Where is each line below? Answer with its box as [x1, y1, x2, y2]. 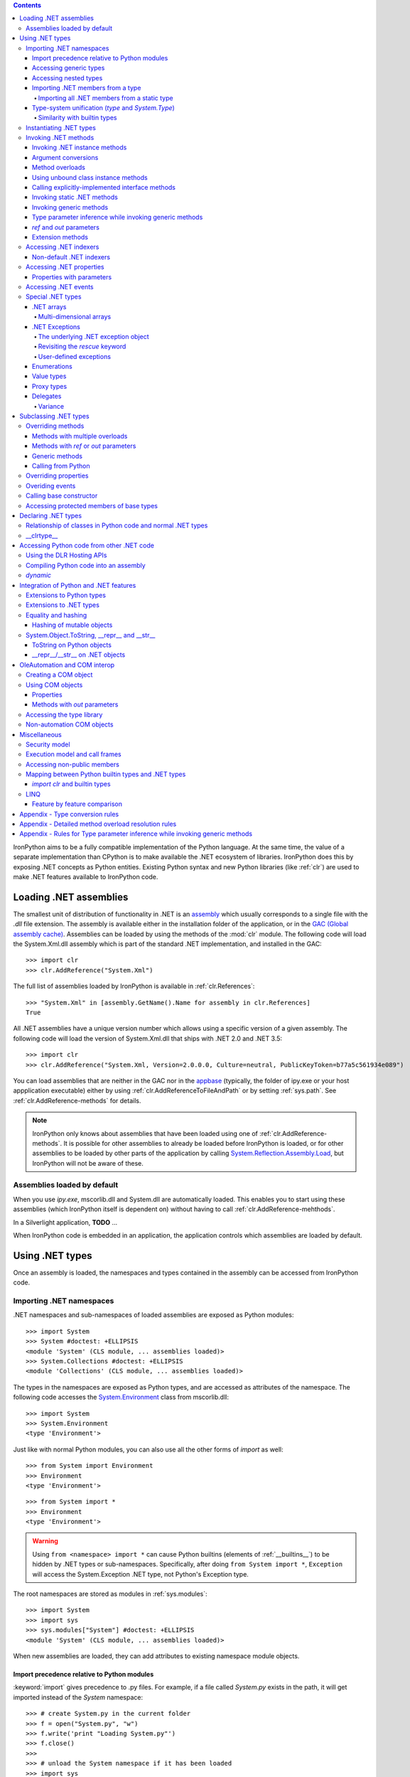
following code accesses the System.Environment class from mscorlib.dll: [13, 1393, 229, 1402]
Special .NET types [26, 292, 82, 301]
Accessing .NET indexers [26, 242, 99, 252]
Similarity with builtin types [38, 114, 117, 122]
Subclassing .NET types [19, 412, 90, 421]
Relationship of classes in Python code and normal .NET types [26, 521, 208, 530]
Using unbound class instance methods [32, 173, 149, 181]
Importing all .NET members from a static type [38, 93, 173, 102]
